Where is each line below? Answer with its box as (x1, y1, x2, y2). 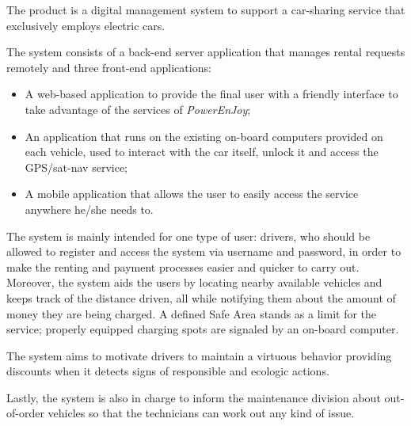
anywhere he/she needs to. (25, 200, 154, 217)
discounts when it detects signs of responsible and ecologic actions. (6, 363, 329, 379)
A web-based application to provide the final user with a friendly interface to (25, 86, 398, 102)
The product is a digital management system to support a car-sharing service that (6, 2, 405, 17)
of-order (6, 405, 44, 421)
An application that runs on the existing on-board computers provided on (25, 127, 383, 144)
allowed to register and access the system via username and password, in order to (6, 243, 401, 260)
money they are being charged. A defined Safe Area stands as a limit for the (6, 305, 377, 321)
